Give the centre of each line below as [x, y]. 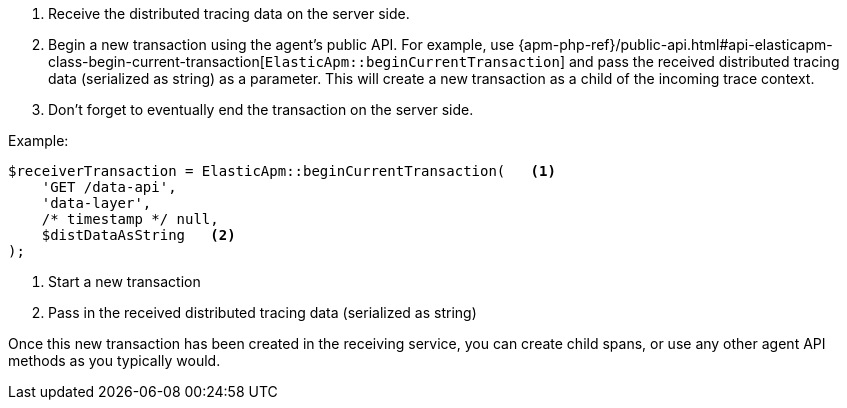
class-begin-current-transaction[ [156, 61]
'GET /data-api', [109, 187]
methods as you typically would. [114, 360]
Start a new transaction [124, 281]
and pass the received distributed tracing [704, 61]
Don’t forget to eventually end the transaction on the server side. [261, 109]
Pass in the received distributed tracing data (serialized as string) [262, 312]
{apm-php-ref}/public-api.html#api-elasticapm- [675, 44]
